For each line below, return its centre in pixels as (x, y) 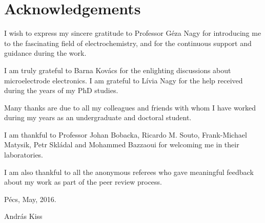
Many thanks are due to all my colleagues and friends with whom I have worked (130, 107)
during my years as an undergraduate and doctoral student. (98, 117)
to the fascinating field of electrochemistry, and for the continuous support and (128, 43)
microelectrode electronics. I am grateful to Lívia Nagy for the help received (124, 80)
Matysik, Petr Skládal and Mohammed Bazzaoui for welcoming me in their (122, 144)
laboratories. (24, 155)
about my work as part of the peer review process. (83, 182)
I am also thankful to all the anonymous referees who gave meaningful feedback (129, 172)
